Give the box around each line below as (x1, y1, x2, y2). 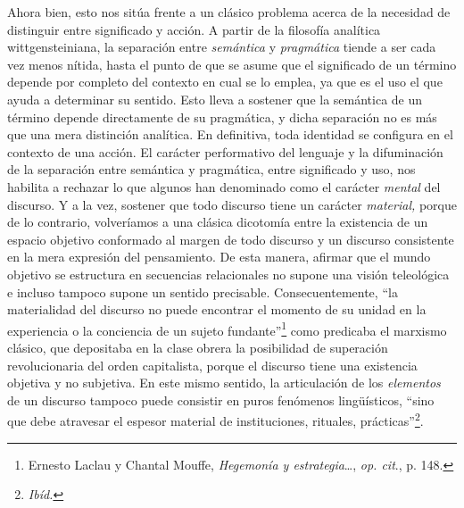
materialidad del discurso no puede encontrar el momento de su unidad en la (7, 300, 427, 319)
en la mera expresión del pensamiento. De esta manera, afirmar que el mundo (7, 247, 431, 266)
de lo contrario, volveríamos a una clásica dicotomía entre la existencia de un (7, 212, 428, 231)
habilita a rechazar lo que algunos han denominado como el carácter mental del (7, 177, 441, 196)
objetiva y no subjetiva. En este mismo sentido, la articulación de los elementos (7, 373, 441, 392)
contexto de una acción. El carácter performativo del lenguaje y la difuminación (7, 142, 443, 161)
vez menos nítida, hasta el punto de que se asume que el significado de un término (7, 54, 457, 73)
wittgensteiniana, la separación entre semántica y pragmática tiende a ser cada (7, 37, 436, 56)
